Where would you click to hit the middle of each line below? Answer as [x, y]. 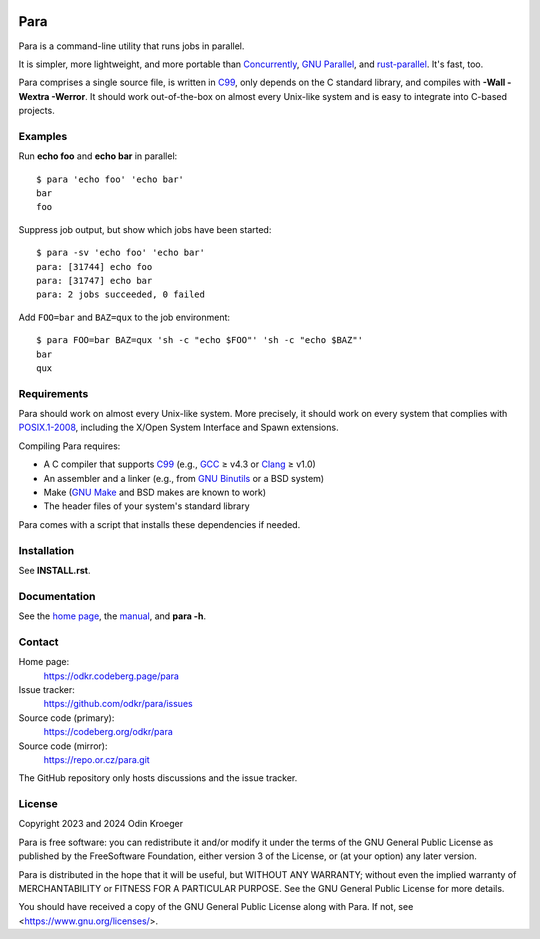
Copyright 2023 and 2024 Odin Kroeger [101, 824]
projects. [36, 111]
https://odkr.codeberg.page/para [111, 676]
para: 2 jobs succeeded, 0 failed [120, 294]
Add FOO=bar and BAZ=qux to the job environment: [124, 317]
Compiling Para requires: [69, 446]
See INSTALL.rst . [54, 570]
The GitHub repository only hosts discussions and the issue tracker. [158, 778]
